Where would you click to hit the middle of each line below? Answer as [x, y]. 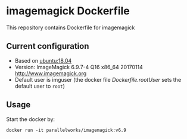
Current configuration [48, 46]
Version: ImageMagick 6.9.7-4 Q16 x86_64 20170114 [79, 67]
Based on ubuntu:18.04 [43, 60]
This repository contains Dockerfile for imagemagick [71, 27]
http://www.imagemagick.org [51, 73]
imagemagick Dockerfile [68, 11]
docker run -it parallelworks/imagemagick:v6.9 [66, 130]
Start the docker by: [31, 119]
